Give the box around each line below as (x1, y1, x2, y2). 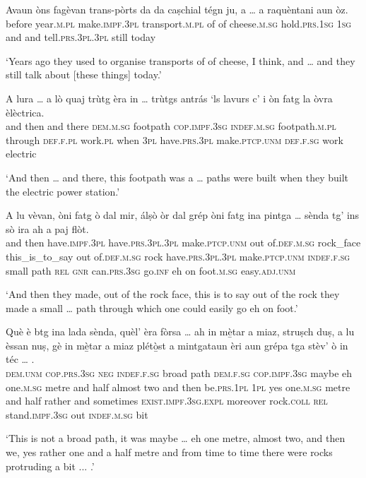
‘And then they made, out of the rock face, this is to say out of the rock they (6, 287, 340, 301)
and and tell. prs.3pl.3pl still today (6, 30, 156, 44)
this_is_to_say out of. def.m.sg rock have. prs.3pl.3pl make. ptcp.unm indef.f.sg (6, 249, 350, 263)
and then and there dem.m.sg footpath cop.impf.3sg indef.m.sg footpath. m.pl (6, 119, 336, 133)
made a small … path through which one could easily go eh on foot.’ (6, 300, 298, 315)
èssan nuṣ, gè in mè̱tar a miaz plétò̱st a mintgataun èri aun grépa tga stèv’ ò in (6, 337, 348, 352)
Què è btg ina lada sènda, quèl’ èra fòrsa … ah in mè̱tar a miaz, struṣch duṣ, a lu (6, 324, 355, 339)
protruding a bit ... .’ (6, 458, 95, 473)
